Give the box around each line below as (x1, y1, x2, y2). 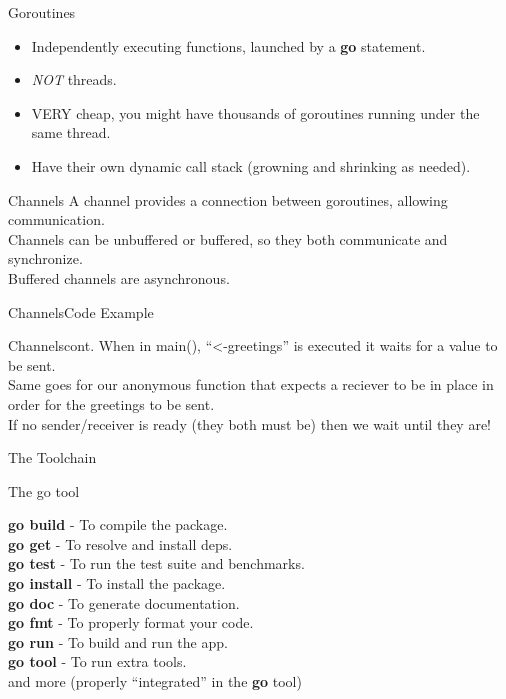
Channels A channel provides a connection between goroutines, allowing (8, 189, 448, 210)
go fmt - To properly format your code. (8, 612, 254, 633)
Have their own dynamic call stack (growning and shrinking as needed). (31, 155, 471, 176)
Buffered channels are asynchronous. (8, 267, 230, 288)
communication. (8, 209, 105, 230)
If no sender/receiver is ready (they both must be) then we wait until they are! (8, 413, 492, 434)
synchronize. (8, 248, 83, 269)
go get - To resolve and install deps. (8, 533, 233, 554)
